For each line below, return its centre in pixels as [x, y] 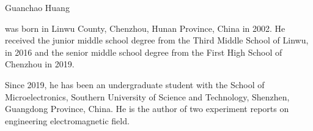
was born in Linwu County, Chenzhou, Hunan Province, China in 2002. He [145, 28]
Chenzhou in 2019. [40, 64]
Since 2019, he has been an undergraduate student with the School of [135, 84]
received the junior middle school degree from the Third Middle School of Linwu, [157, 40]
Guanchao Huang [37, 7]
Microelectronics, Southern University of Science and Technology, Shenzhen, [147, 96]
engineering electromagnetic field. [67, 120]
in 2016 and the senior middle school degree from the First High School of [144, 52]
